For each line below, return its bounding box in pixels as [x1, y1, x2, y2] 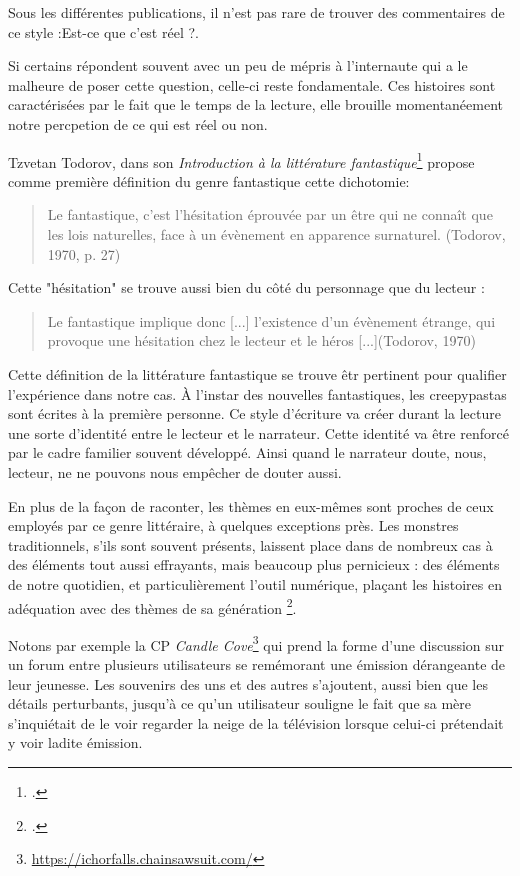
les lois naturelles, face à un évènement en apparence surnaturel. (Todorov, [47, 224, 506, 244]
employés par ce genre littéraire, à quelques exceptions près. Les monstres [8, 515, 459, 536]
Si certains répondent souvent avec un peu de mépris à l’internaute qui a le [8, 55, 468, 76]
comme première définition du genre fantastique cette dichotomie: [8, 170, 410, 191]
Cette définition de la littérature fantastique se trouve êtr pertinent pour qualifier [8, 363, 507, 384]
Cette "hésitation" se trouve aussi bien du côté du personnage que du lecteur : [8, 277, 485, 298]
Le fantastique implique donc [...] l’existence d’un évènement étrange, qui [47, 310, 496, 331]
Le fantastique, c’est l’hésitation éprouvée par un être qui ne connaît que [47, 204, 493, 225]
